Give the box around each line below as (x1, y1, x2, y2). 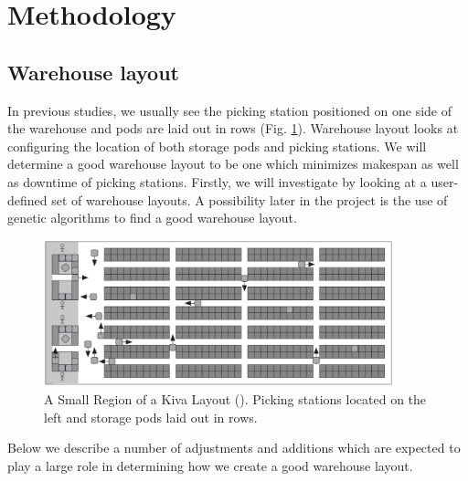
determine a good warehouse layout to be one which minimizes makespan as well (7, 154, 459, 173)
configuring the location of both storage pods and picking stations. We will (7, 136, 427, 155)
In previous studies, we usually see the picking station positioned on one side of (7, 100, 452, 120)
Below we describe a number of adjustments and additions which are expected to (7, 438, 461, 457)
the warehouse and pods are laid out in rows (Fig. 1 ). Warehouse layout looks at (7, 119, 459, 138)
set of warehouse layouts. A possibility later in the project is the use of (51, 190, 448, 209)
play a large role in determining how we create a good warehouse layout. (7, 455, 413, 475)
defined (7, 190, 48, 209)
